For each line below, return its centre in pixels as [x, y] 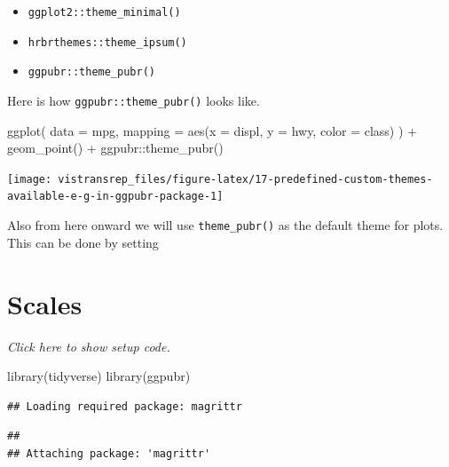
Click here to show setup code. [89, 346]
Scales [45, 303]
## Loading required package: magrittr [125, 406]
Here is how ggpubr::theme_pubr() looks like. [134, 100]
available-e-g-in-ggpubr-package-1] [115, 197]
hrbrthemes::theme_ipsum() [107, 42]
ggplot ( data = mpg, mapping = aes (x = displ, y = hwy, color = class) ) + [212, 130]
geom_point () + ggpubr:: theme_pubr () [115, 148]
